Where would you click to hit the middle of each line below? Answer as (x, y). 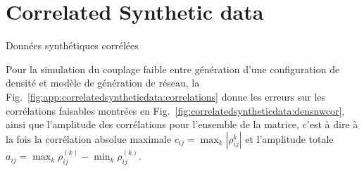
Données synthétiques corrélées (72, 45)
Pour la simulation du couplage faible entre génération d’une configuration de (173, 69)
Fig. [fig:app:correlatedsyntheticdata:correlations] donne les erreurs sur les (166, 96)
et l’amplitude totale (289, 138)
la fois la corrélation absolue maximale (89, 138)
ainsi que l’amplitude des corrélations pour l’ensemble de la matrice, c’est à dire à (182, 124)
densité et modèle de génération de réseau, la (103, 83)
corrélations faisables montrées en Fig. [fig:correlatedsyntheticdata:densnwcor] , (175, 110)
